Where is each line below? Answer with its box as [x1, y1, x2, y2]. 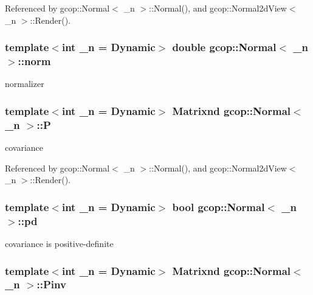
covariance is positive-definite [5, 237, 114, 249]
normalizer [5, 77, 44, 90]
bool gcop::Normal [172, 199, 265, 214]
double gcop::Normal [172, 40, 277, 55]
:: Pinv [36, 277, 66, 292]
